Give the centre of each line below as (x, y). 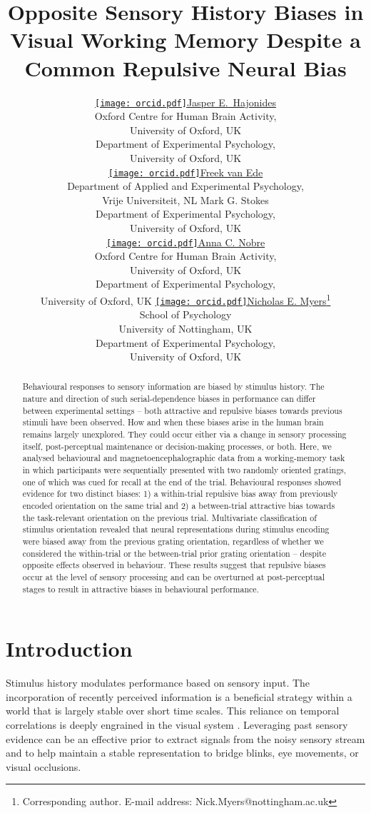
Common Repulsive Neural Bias (185, 67)
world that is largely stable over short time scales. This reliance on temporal (173, 711)
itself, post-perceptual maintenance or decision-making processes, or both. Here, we (177, 446)
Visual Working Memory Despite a (185, 40)
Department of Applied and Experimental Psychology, (185, 186)
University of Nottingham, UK (185, 328)
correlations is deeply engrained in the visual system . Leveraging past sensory (177, 725)
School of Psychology (185, 314)
